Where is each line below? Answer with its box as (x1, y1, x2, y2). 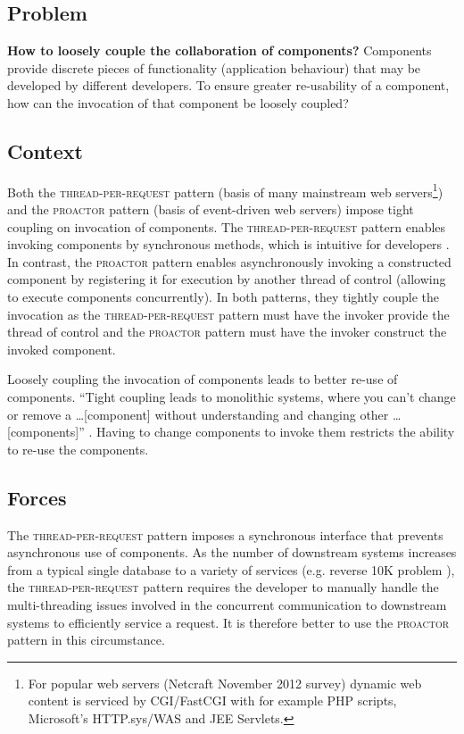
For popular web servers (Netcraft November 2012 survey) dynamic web (28, 673, 422, 692)
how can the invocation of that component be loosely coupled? (7, 93, 349, 112)
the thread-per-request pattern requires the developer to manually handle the (7, 578, 439, 596)
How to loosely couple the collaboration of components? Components (7, 41, 432, 60)
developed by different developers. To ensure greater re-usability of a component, (7, 76, 450, 95)
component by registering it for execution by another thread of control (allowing (7, 270, 446, 288)
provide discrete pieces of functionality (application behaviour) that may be (7, 58, 421, 77)
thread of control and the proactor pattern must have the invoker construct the (7, 322, 447, 341)
